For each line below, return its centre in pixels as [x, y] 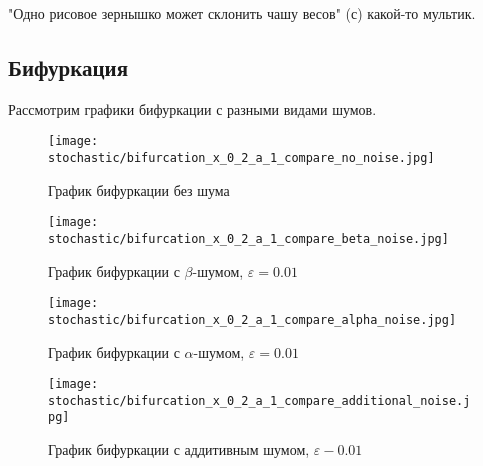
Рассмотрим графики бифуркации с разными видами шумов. [192, 108]
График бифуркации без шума [139, 189]
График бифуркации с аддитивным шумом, [179, 449]
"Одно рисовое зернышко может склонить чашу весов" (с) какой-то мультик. [242, 13]
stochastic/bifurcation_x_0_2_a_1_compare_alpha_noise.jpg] [252, 319]
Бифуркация [68, 66]
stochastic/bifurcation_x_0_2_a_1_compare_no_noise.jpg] [241, 158]
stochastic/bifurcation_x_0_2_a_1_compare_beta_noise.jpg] [248, 238]
